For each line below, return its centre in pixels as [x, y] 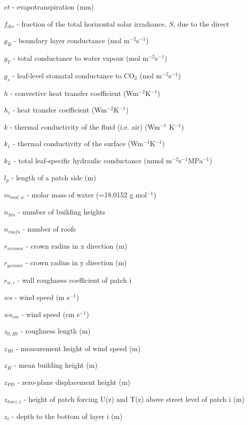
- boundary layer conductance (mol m [72, 40]
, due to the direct [201, 23]
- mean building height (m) [56, 365]
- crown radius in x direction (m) [77, 245]
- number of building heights [61, 212]
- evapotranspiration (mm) [53, 7]
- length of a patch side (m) [54, 177]
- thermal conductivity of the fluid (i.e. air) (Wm [85, 126]
